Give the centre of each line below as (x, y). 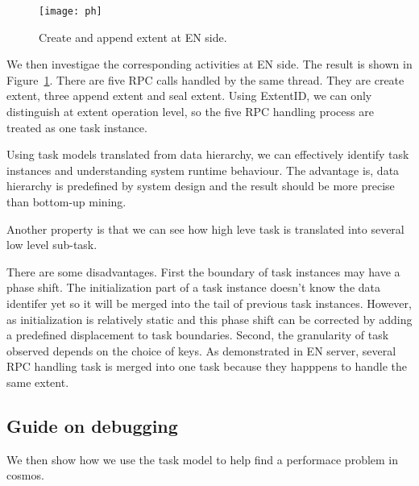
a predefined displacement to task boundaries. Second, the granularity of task (198, 335)
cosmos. (25, 475)
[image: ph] (71, 11)
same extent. (38, 382)
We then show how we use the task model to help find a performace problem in (203, 459)
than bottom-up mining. (66, 201)
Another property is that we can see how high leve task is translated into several (205, 228)
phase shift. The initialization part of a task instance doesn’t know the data (194, 287)
